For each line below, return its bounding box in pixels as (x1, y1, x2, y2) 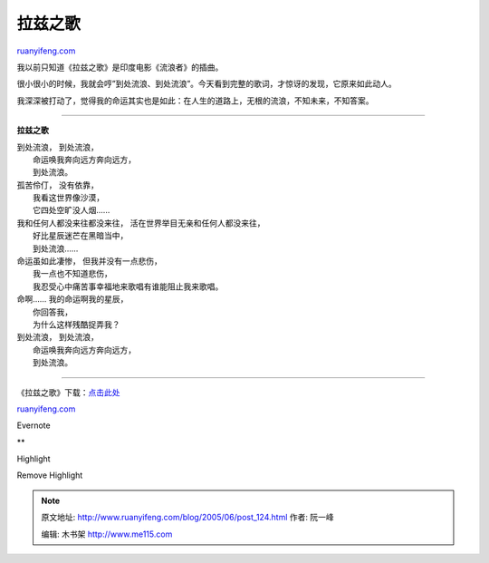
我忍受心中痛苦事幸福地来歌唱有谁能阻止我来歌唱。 (33, 281, 224, 292)
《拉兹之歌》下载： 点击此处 (16, 386, 120, 398)
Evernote (16, 420, 51, 431)
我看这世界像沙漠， (33, 192, 104, 203)
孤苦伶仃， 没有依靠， (16, 180, 99, 190)
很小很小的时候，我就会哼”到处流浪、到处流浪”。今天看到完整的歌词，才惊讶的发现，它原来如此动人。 (16, 78, 398, 90)
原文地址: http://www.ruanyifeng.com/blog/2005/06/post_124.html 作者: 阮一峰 (41, 512, 334, 523)
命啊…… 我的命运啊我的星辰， (16, 294, 129, 305)
